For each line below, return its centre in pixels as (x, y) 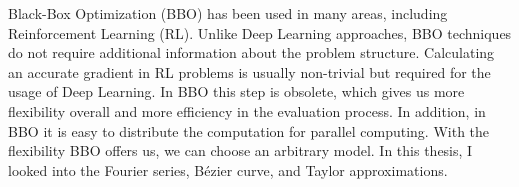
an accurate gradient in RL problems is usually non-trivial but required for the (249, 71)
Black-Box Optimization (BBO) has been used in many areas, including (228, 13)
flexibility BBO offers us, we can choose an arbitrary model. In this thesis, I (240, 150)
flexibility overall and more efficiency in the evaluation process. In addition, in (247, 110)
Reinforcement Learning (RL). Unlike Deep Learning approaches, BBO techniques (260, 32)
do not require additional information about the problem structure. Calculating (251, 52)
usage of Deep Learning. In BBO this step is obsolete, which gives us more (236, 91)
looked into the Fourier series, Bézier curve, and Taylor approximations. (228, 169)
